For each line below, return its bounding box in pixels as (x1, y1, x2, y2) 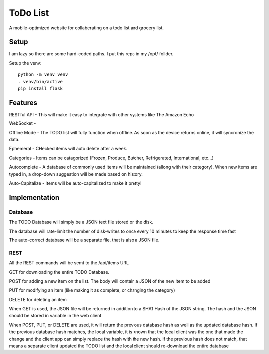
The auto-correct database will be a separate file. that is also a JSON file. (9, 237, 160, 243)
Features (9, 98, 37, 107)
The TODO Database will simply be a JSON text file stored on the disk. (9, 219, 154, 225)
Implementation (9, 193, 60, 202)
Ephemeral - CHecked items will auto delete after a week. (9, 146, 127, 152)
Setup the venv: (9, 60, 42, 66)
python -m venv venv (18, 72, 68, 77)
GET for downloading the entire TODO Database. (9, 269, 110, 275)
